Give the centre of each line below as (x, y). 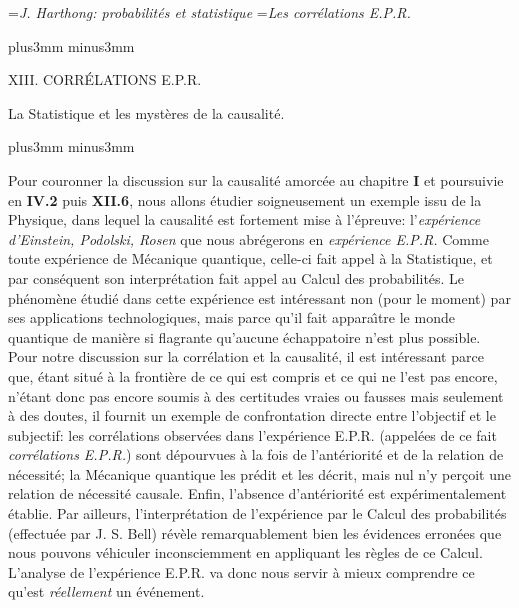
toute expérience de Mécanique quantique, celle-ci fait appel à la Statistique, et (250, 258)
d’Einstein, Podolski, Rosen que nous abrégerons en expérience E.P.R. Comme (248, 238)
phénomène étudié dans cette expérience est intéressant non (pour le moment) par (259, 297)
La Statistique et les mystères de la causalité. (146, 112)
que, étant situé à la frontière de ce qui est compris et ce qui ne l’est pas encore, (253, 375)
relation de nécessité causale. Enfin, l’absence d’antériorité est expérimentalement (257, 493)
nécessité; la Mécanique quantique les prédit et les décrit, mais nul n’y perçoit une (259, 473)
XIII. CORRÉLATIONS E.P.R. (105, 79)
